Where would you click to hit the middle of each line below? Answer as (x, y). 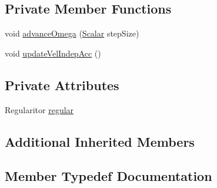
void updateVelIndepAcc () (53, 53)
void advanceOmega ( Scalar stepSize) (72, 33)
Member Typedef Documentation (108, 176)
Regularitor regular (39, 109)
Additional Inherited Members (100, 141)
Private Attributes (62, 85)
